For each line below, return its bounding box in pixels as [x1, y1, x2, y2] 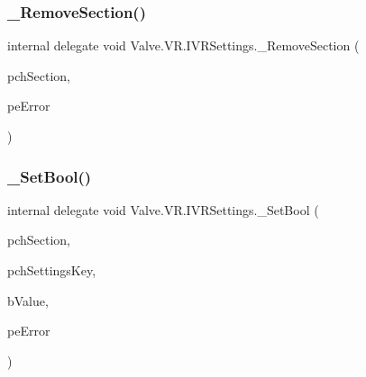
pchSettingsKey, [7, 261, 96, 279]
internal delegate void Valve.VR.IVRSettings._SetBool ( [7, 200, 319, 219]
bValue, [7, 291, 49, 310]
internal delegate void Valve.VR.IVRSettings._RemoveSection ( [7, 36, 360, 55]
